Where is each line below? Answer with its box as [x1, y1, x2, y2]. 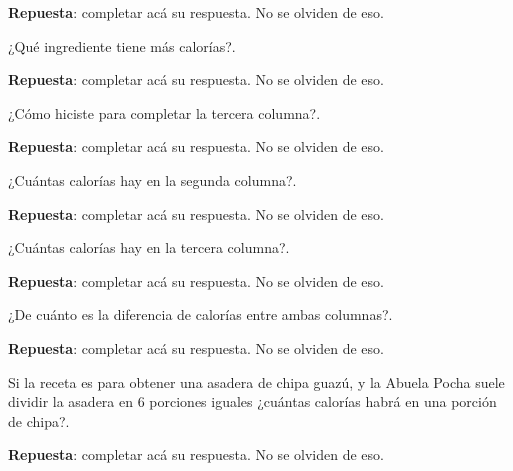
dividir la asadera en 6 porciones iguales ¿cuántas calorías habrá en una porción [8, 391, 497, 412]
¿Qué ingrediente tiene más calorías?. [8, 35, 236, 56]
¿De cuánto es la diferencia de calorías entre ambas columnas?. [8, 304, 393, 325]
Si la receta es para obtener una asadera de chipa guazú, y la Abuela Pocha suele [8, 371, 505, 392]
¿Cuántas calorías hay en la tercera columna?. [8, 237, 290, 258]
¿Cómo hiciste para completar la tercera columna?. [8, 102, 321, 123]
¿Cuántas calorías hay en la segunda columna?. [8, 169, 297, 190]
